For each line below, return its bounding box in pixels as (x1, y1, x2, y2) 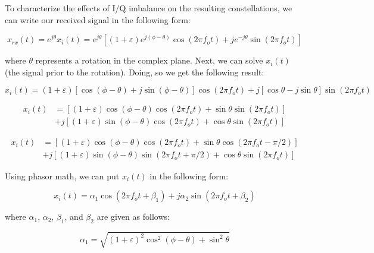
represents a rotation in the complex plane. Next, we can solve (35, 54, 263, 67)
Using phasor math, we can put (5, 169, 120, 182)
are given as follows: (96, 210, 170, 223)
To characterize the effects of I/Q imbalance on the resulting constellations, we (5, 2, 292, 14)
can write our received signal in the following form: (5, 13, 191, 26)
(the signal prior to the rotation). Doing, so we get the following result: (5, 65, 264, 78)
